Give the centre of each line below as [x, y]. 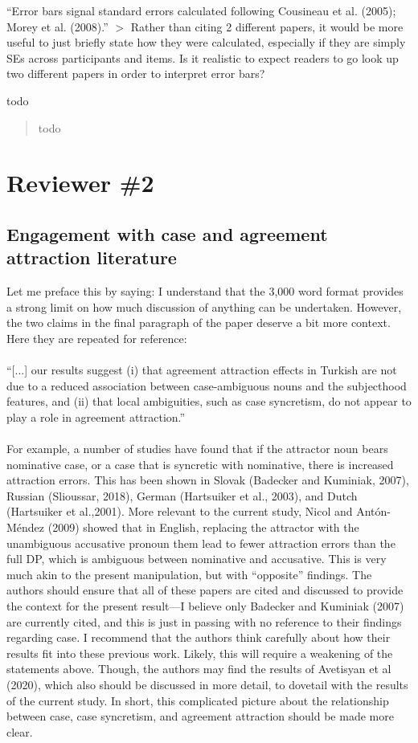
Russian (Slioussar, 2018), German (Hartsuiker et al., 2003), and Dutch [182, 495]
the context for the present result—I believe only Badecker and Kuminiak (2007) [205, 606]
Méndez [26, 527]
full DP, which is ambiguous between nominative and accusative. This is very [197, 559]
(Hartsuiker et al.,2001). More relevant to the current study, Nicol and [180, 511]
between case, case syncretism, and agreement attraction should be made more [200, 716]
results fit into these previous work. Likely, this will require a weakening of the [200, 653]
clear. [20, 731]
